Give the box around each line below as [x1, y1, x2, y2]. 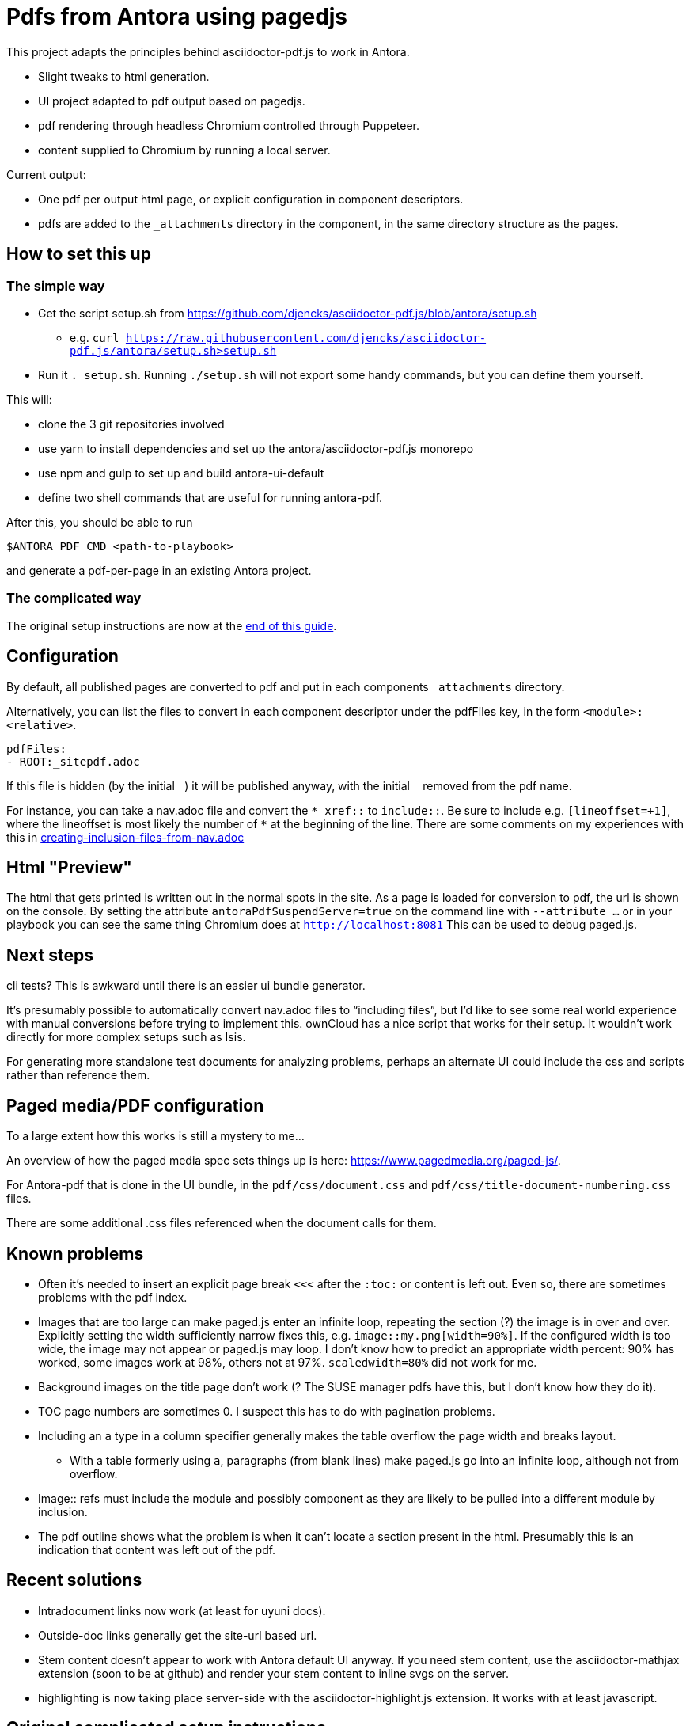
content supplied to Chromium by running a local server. [38, 143, 331, 157]
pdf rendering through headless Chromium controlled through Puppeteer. [38, 118, 420, 132]
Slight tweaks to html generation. [38, 69, 210, 83]
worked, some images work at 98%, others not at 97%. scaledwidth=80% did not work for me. [38, 1355, 537, 1369]
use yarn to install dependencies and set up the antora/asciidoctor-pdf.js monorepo [38, 441, 474, 455]
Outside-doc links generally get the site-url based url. [38, 1628, 317, 1642]
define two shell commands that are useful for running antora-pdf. [38, 490, 383, 504]
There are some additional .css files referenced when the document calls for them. [6, 1216, 437, 1230]
